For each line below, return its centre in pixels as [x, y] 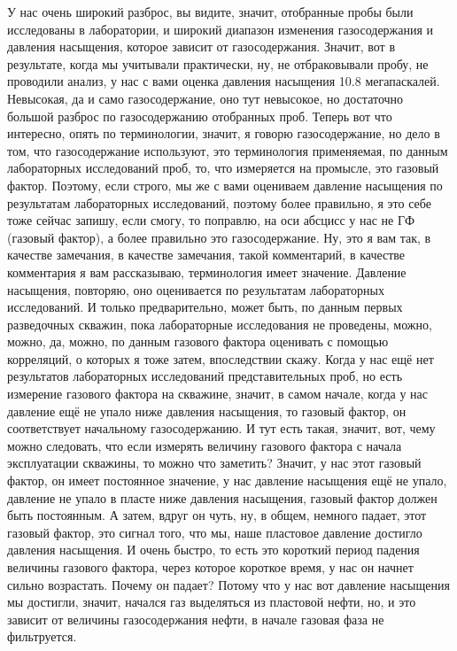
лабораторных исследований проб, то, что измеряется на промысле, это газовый [223, 168]
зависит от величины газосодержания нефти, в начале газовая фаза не [196, 619]
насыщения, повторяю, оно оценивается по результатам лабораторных [196, 289]
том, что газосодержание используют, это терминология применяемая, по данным [228, 150]
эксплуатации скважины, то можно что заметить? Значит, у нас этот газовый [214, 463]
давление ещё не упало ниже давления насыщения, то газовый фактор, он [207, 411]
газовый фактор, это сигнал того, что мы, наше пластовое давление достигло [215, 532]
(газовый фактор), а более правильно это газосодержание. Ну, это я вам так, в [219, 237]
